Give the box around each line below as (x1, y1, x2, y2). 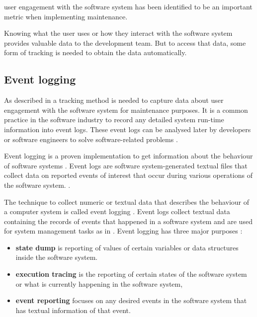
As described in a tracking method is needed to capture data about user (4, 95, 224, 105)
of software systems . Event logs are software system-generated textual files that (4, 160, 248, 170)
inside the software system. (15, 252, 98, 262)
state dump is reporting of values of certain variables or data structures (15, 242, 239, 252)
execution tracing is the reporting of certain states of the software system (15, 269, 247, 279)
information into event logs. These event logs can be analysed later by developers (4, 124, 251, 134)
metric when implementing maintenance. (4, 11, 128, 21)
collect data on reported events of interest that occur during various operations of (4, 170, 253, 180)
